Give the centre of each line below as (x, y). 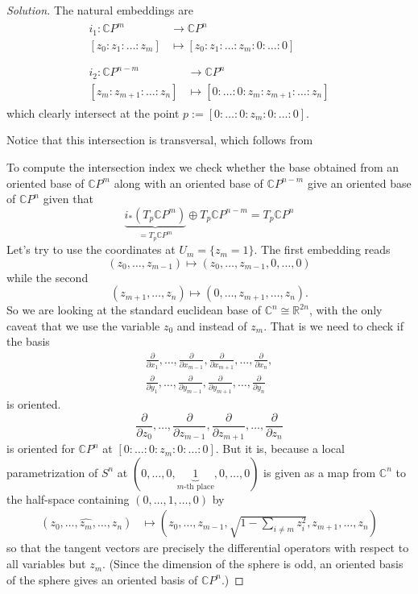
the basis (28, 341)
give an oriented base (359, 183)
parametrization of (52, 472)
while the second (48, 277)
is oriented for (41, 449)
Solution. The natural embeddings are (100, 10)
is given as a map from (320, 472)
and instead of (212, 325)
